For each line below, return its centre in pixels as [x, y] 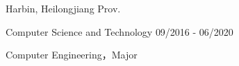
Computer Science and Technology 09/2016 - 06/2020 [119, 31]
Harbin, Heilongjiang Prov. [63, 8]
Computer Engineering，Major [72, 55]
